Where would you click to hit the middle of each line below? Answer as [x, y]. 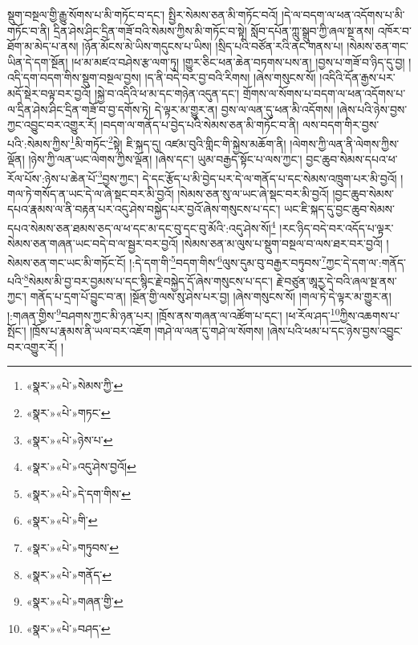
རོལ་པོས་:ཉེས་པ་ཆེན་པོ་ [53, 178]
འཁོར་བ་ [394, 30]
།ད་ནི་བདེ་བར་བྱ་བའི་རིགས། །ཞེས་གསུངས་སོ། [230, 77]
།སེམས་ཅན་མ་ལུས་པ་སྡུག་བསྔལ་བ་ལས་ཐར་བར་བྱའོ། [282, 243]
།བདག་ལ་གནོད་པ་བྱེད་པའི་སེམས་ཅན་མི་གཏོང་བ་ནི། [200, 125]
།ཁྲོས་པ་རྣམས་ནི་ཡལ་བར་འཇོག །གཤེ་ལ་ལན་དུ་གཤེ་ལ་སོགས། [147, 331]
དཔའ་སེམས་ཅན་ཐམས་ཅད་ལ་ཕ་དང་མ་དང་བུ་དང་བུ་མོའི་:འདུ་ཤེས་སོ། [139, 227]
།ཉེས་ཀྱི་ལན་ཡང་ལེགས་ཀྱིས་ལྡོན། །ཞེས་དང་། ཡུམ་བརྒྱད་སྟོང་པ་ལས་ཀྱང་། [165, 159]
